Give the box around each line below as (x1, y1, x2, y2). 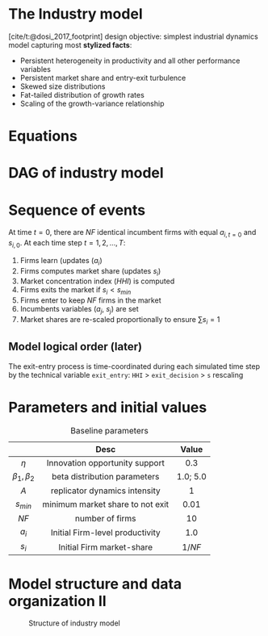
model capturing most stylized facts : (8, 40, 132, 49)
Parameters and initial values (8, 398, 207, 416)
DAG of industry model (8, 164, 164, 182)
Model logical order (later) (8, 340, 143, 354)
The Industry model (8, 5, 143, 23)
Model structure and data (8, 575, 182, 593)
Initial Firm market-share (58, 542, 153, 553)
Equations (8, 127, 78, 145)
